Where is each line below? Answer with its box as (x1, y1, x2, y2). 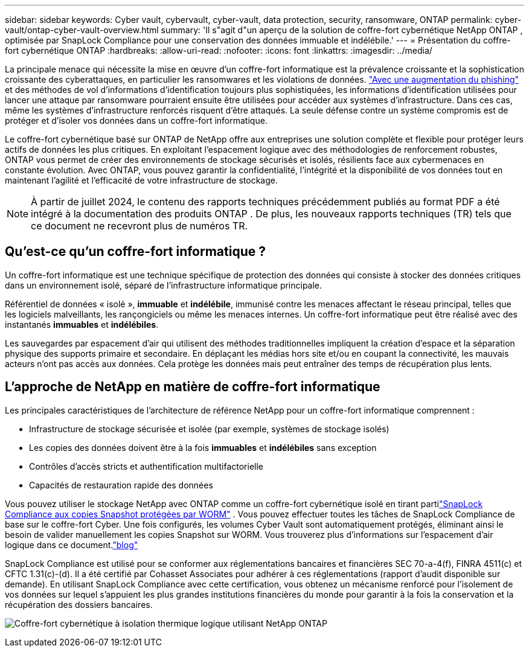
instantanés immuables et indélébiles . (5, 319, 159, 330)
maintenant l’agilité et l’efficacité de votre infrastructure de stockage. (5, 175, 278, 185)
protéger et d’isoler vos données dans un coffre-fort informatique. (5, 115, 268, 126)
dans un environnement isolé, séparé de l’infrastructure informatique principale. (5, 280, 322, 290)
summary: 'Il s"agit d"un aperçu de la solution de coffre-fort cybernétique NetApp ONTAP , (161, 25, 523, 35)
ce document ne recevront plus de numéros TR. (31, 220, 248, 232)
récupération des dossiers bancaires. (5, 599, 153, 610)
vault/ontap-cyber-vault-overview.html (5, 25, 159, 35)
